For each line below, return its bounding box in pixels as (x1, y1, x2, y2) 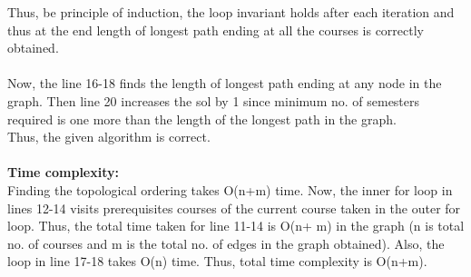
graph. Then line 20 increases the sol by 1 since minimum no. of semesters (7, 91, 420, 110)
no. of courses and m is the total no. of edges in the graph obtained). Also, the (7, 233, 445, 252)
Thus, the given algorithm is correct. (7, 127, 211, 146)
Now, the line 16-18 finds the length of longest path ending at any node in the (7, 74, 442, 93)
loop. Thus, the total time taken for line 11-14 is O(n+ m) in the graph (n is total (7, 216, 465, 235)
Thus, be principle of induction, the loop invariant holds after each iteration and (7, 3, 455, 21)
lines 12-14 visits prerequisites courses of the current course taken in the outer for (7, 198, 461, 217)
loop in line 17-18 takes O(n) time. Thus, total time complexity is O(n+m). (7, 252, 427, 271)
